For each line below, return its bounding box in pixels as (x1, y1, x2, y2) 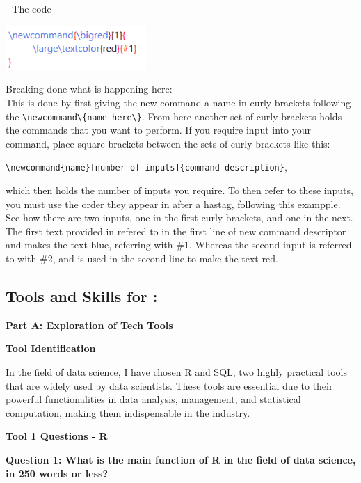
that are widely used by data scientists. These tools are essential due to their (6, 378, 333, 393)
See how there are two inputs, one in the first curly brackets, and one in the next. (6, 210, 353, 225)
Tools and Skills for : (6, 285, 158, 306)
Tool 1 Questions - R (6, 429, 108, 443)
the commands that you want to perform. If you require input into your (6, 122, 311, 137)
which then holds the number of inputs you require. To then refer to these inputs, (6, 183, 353, 198)
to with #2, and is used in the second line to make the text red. (6, 251, 278, 265)
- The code (6, 1, 51, 15)
